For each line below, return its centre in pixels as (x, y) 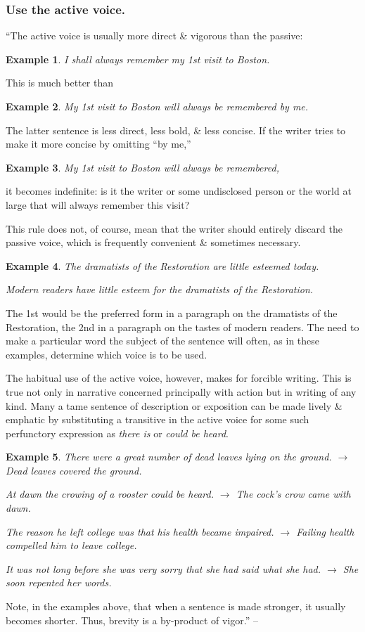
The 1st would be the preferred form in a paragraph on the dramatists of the (172, 312)
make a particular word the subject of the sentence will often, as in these (163, 341)
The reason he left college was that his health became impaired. (140, 531)
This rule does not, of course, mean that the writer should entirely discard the (174, 228)
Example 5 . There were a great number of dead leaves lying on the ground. (169, 457)
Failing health (325, 531)
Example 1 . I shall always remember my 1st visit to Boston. (138, 59)
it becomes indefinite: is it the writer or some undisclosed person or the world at (179, 191)
